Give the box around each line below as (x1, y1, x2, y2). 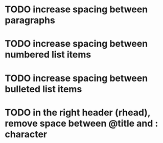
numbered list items (5, 49, 91, 60)
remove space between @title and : (5, 117, 158, 129)
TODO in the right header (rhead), (5, 107, 151, 118)
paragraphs (5, 14, 56, 26)
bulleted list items (5, 83, 82, 95)
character (5, 128, 47, 140)
